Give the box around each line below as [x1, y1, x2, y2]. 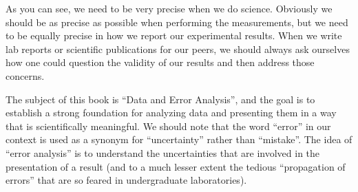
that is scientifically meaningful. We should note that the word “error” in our [6, 118, 331, 133]
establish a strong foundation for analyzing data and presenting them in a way [6, 105, 337, 120]
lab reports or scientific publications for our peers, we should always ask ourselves [6, 41, 350, 56]
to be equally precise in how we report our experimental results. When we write [6, 28, 342, 43]
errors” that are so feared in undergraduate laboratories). [6, 173, 247, 187]
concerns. [6, 68, 45, 83]
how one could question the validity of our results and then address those [6, 55, 315, 70]
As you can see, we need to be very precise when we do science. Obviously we [6, 1, 333, 15]
